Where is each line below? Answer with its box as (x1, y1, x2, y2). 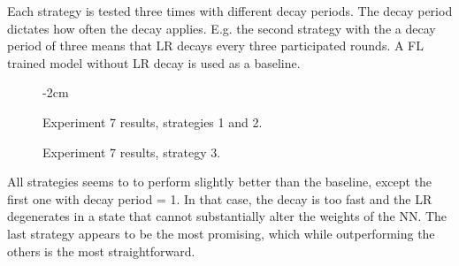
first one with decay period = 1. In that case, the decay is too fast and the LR (7, 189, 432, 208)
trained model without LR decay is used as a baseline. (7, 53, 301, 72)
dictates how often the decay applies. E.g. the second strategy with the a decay (7, 19, 436, 37)
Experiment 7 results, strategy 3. (42, 142, 221, 161)
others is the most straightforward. (7, 241, 195, 260)
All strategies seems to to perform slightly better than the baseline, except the (7, 172, 432, 191)
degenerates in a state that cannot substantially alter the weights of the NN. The (7, 207, 448, 225)
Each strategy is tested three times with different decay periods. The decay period (7, 2, 453, 19)
